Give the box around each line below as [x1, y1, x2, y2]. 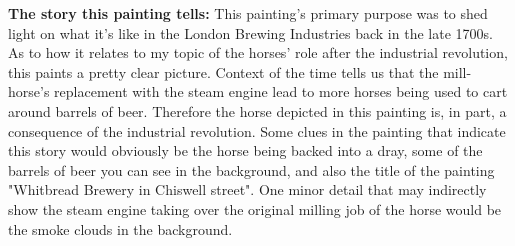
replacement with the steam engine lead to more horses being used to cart [54, 81, 508, 102]
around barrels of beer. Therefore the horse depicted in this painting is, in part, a [8, 100, 507, 121]
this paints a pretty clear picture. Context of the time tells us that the [8, 61, 439, 82]
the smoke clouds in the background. [8, 218, 233, 239]
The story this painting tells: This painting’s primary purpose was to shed [8, 3, 488, 23]
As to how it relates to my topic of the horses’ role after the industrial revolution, [8, 42, 508, 63]
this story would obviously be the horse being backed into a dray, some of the [8, 140, 483, 161]
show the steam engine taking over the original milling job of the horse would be [8, 198, 502, 219]
